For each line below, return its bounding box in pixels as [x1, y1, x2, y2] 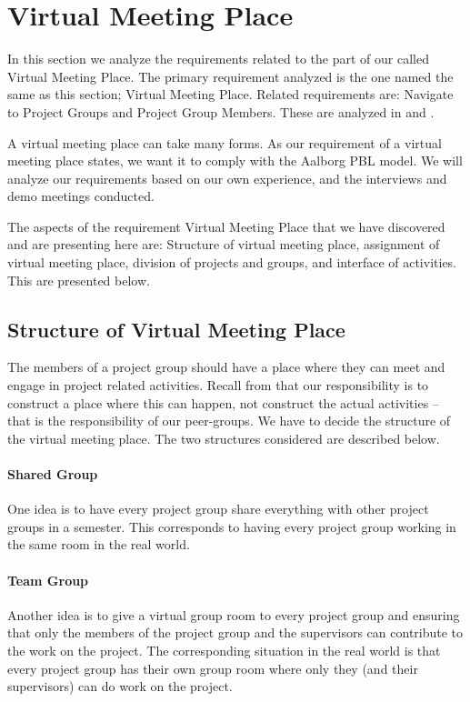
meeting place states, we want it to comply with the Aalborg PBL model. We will [7, 151, 463, 170]
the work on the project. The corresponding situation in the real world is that [7, 640, 441, 659]
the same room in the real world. [7, 535, 190, 554]
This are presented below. [7, 270, 150, 289]
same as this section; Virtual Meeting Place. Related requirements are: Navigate [7, 85, 454, 104]
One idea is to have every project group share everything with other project [7, 499, 429, 518]
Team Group [7, 570, 89, 589]
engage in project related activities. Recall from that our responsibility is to [7, 376, 429, 395]
